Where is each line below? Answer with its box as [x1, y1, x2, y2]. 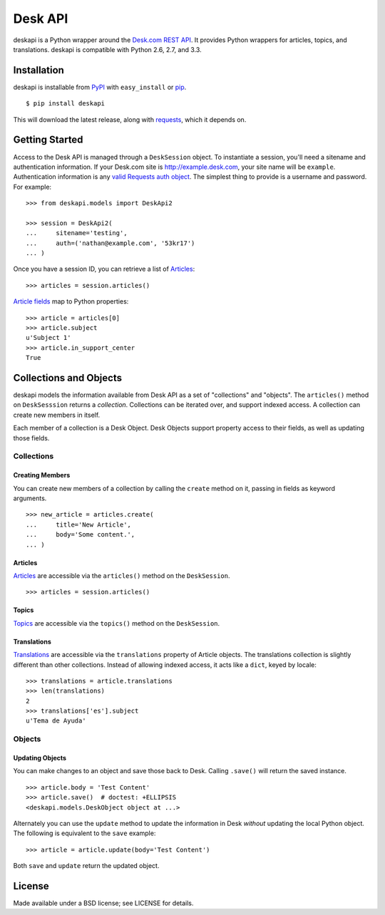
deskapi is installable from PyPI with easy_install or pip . [13, 83, 187, 91]
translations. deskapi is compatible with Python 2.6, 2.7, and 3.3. [13, 45, 202, 53]
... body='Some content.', [26, 531, 135, 539]
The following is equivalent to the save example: [13, 829, 156, 837]
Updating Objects [13, 754, 67, 762]
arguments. [13, 494, 47, 502]
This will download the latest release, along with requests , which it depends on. [13, 115, 247, 124]
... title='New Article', [26, 520, 132, 529]
